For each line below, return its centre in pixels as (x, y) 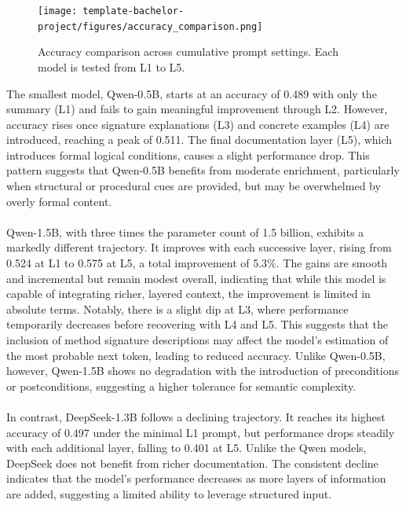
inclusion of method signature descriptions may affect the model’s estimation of (198, 340)
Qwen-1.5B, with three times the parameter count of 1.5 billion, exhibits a (185, 231)
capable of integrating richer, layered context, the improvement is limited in (188, 294)
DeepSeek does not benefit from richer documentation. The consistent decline (192, 463)
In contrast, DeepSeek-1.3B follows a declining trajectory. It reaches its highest (196, 416)
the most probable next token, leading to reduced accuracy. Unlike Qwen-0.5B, (196, 355)
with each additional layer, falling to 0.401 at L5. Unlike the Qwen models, (187, 448)
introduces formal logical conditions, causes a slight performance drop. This (188, 154)
